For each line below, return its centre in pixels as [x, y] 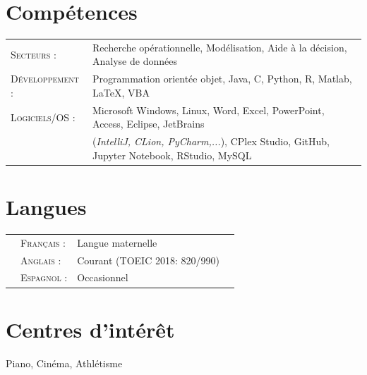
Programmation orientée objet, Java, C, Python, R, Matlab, [222, 79]
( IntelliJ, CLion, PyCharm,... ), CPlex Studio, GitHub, [211, 141]
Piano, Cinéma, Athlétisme [64, 363]
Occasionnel [103, 277]
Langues [46, 207]
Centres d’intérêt [90, 329]
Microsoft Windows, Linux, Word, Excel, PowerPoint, [209, 110]
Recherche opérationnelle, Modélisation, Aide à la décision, [220, 47]
